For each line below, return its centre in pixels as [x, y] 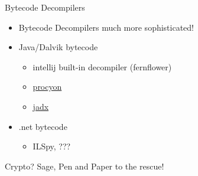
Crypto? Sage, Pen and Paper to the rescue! [85, 166]
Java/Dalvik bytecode [58, 47]
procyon [47, 87]
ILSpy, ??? [52, 146]
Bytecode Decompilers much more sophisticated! [106, 27]
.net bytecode [43, 126]
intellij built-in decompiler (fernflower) [102, 66]
